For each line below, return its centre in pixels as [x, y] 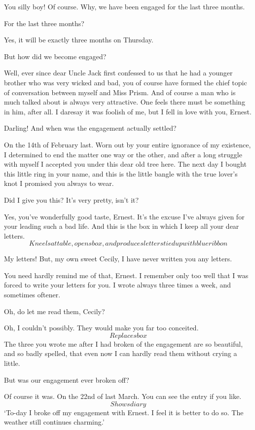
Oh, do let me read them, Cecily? [55, 311]
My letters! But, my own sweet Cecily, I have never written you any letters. [118, 259]
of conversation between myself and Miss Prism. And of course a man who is [120, 92]
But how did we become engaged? [55, 56]
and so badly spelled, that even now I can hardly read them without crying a [121, 353]
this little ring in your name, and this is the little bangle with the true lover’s [121, 173]
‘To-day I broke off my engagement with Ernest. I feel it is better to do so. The [124, 412]
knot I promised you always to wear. [59, 183]
